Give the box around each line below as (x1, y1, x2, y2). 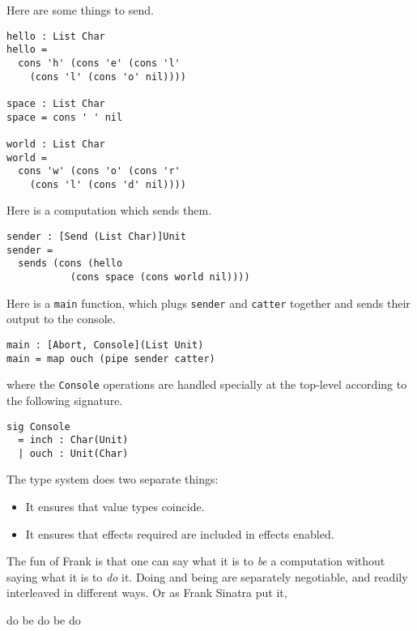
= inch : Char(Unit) (18, 434, 129, 446)
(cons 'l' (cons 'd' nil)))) (29, 178, 186, 190)
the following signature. (6, 391, 123, 408)
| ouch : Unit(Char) (18, 447, 129, 459)
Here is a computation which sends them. (6, 202, 212, 219)
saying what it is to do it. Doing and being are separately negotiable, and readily (6, 568, 408, 585)
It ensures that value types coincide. (25, 498, 205, 515)
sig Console (6, 420, 70, 433)
